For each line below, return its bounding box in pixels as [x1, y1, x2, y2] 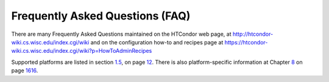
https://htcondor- [224, 38, 268, 46]
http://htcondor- [232, 30, 274, 38]
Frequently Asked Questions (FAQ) [11, 9, 191, 22]
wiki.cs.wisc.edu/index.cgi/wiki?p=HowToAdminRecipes [11, 47, 152, 55]
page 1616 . [11, 67, 38, 74]
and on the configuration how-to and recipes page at [90, 38, 224, 46]
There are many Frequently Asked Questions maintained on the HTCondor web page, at [11, 30, 232, 38]
